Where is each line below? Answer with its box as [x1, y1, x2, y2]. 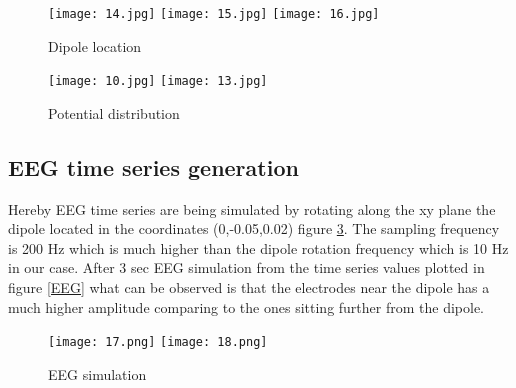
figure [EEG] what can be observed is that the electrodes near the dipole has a [8, 277, 490, 298]
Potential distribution [48, 102, 180, 123]
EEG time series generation [8, 151, 299, 182]
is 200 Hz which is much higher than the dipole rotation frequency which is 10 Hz [8, 237, 509, 258]
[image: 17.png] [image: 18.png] [48, 335, 268, 350]
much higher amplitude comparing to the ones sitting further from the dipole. [8, 296, 484, 317]
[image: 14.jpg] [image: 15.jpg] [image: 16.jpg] [48, 7, 380, 21]
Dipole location [48, 35, 142, 56]
